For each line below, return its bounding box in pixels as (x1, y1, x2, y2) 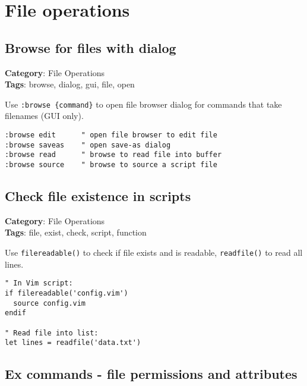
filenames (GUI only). (5, 109, 84, 122)
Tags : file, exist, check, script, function (5, 226, 147, 238)
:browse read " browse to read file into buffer (5, 150, 222, 159)
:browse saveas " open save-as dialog (5, 140, 171, 149)
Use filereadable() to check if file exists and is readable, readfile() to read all (5, 246, 303, 259)
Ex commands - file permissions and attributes (5, 365, 297, 383)
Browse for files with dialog (5, 38, 176, 57)
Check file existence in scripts (5, 187, 191, 205)
